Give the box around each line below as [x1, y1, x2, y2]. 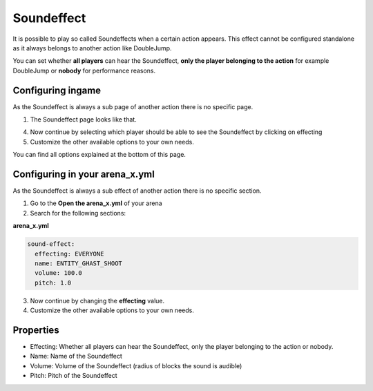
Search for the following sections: [30, 209, 126, 217]
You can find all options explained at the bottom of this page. [12, 151, 186, 159]
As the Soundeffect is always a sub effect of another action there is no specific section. [12, 187, 262, 195]
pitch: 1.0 [35, 278, 72, 287]
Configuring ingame [12, 84, 102, 96]
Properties [12, 325, 59, 336]
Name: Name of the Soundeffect [30, 352, 122, 361]
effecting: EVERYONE [35, 249, 104, 258]
